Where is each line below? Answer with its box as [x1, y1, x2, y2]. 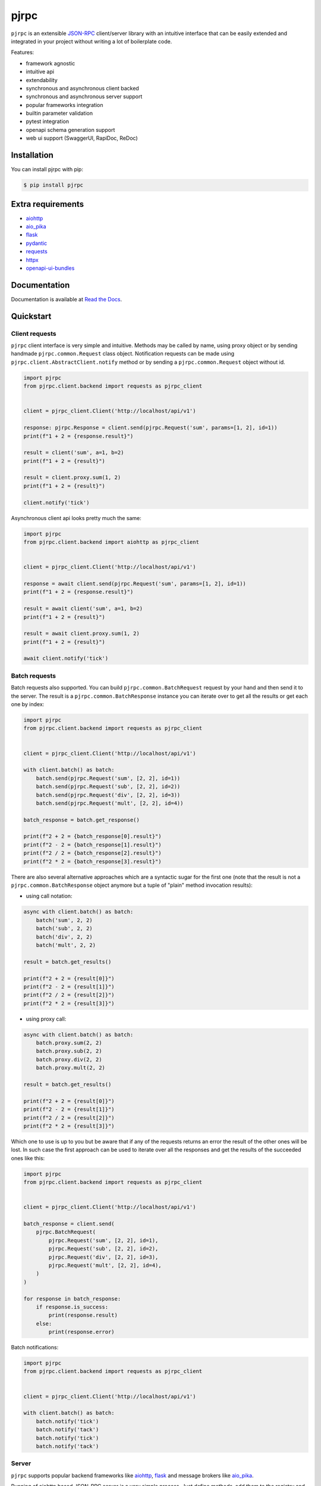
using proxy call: [26, 1015, 67, 1022]
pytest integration [26, 118, 70, 125]
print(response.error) [48, 1328, 115, 1336]
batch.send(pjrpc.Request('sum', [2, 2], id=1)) [36, 775, 181, 782]
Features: [11, 49, 34, 56]
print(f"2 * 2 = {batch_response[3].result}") [23, 858, 162, 865]
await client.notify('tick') [23, 655, 109, 662]
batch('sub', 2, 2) [36, 925, 93, 932]
